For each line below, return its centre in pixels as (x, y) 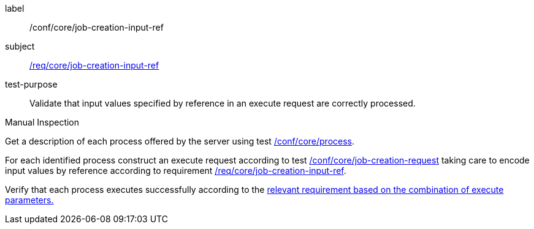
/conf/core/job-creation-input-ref (97, 27)
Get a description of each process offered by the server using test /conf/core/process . (180, 141)
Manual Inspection (42, 122)
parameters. (29, 200)
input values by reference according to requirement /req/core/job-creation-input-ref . (176, 171)
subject (20, 46)
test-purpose (31, 84)
